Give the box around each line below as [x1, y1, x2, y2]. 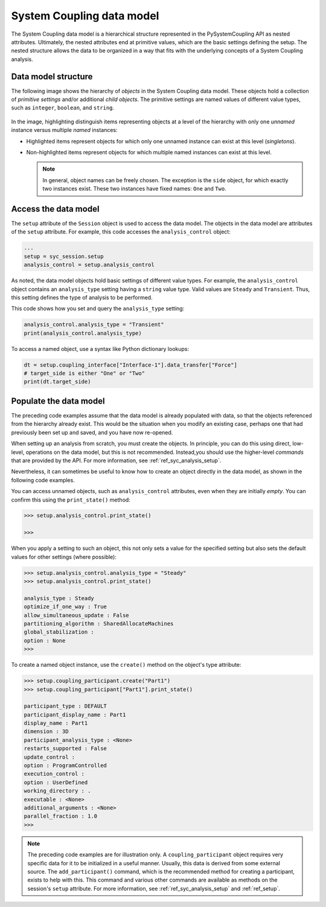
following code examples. [11, 476, 75, 483]
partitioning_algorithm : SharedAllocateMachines [24, 620, 174, 627]
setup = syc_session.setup [24, 253, 104, 260]
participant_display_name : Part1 [24, 711, 126, 718]
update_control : [24, 753, 75, 761]
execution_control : [24, 770, 85, 778]
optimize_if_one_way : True [24, 603, 107, 611]
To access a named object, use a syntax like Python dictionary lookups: [11, 345, 190, 352]
